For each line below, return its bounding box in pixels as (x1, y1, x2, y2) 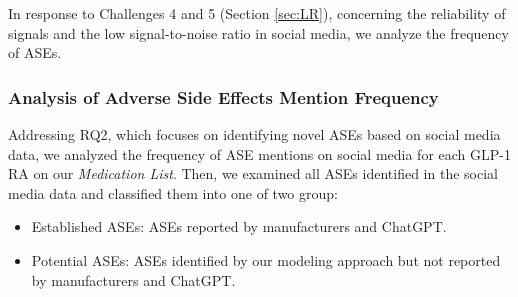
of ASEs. (8, 42, 62, 63)
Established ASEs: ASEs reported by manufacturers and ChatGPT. (31, 216, 447, 237)
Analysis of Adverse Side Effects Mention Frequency (8, 84, 439, 109)
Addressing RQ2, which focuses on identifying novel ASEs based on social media (8, 124, 501, 144)
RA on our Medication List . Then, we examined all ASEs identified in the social (8, 163, 498, 184)
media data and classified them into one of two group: (8, 182, 338, 203)
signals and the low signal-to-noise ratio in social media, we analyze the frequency (8, 22, 509, 43)
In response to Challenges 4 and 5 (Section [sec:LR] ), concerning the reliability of (8, 3, 506, 23)
